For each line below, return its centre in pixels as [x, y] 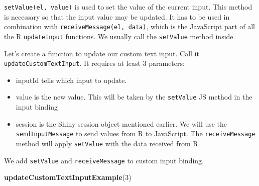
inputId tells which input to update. [71, 80]
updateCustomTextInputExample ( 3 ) [68, 177]
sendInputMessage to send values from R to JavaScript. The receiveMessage [136, 133]
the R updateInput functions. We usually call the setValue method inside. [120, 36]
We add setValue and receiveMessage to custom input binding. [104, 160]
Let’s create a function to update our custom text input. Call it [102, 53]
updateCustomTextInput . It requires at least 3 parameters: [94, 63]
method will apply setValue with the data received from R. [108, 143]
